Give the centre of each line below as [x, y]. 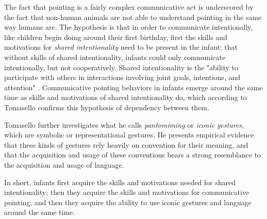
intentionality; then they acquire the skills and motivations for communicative [127, 192]
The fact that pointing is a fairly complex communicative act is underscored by [129, 7]
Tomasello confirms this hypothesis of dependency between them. [107, 107]
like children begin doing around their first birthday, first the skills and [116, 37]
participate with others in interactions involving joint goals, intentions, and [122, 77]
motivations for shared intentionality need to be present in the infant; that [121, 47]
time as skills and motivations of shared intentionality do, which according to [126, 97]
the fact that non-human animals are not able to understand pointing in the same [133, 17]
